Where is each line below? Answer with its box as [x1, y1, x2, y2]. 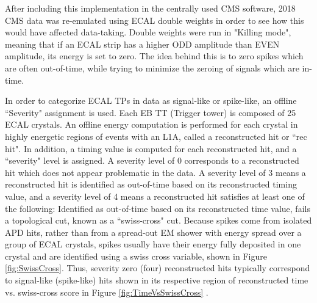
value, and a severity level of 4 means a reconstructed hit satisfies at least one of [5, 189, 305, 202]
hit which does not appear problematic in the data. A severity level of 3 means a [5, 166, 306, 178]
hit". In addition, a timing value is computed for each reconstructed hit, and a [5, 142, 297, 155]
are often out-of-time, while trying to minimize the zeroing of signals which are [5, 61, 299, 74]
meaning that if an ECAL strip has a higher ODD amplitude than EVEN [5, 37, 280, 50]
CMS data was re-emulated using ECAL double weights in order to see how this [5, 13, 304, 26]
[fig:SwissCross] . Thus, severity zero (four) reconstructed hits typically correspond [5, 261, 310, 274]
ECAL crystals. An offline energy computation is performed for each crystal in [5, 118, 298, 131]
